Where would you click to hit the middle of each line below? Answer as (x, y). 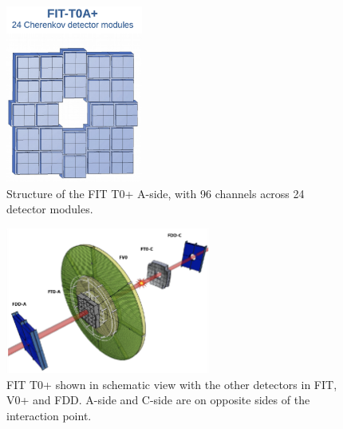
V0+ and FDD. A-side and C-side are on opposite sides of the (158, 400)
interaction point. (49, 415)
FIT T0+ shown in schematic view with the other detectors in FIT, (172, 384)
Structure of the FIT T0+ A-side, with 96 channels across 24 (156, 193)
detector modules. (50, 209)
